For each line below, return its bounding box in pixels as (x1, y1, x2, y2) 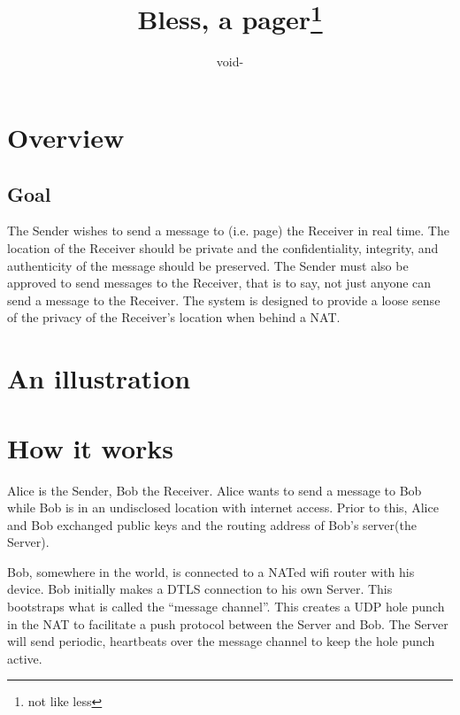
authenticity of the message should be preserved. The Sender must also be (7, 256, 409, 274)
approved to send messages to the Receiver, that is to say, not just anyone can (7, 273, 432, 292)
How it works (7, 429, 174, 465)
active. (7, 649, 42, 667)
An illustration (7, 360, 191, 396)
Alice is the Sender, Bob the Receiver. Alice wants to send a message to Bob (7, 481, 422, 499)
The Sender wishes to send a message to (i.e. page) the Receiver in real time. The (7, 221, 449, 240)
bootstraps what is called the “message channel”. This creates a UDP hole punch (7, 597, 445, 616)
